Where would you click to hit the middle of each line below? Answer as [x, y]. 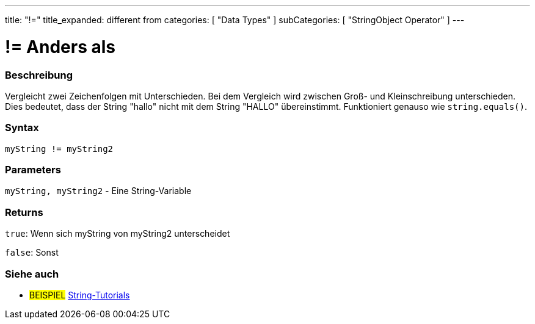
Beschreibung [39, 75]
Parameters [33, 170]
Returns [24, 212]
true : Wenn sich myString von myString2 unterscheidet [118, 234]
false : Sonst [32, 253]
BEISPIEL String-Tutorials [80, 295]
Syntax [22, 128]
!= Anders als [60, 47]
